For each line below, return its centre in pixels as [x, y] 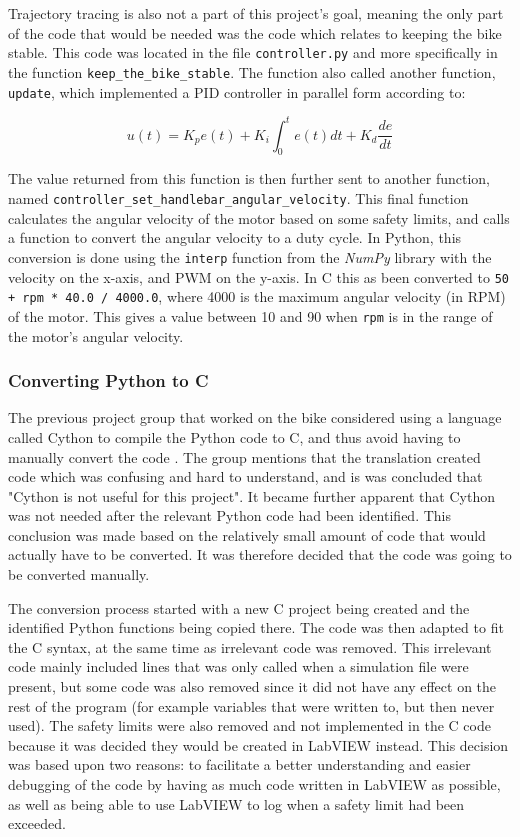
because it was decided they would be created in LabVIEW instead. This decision [258, 744]
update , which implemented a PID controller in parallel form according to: [237, 91]
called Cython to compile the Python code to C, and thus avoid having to [234, 436]
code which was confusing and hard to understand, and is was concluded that [245, 476]
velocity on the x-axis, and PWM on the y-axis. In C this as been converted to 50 [258, 276]
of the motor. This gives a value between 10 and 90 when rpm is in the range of [250, 315]
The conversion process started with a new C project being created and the [239, 607]
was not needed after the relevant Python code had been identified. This [229, 515]
